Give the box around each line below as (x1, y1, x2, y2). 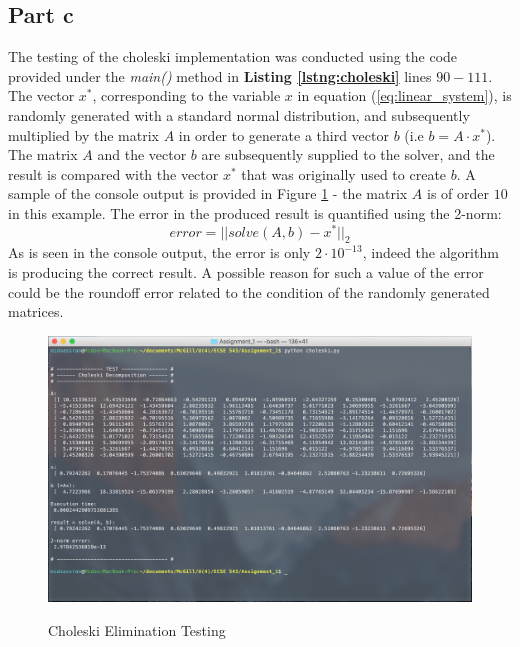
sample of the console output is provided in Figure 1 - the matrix (8, 183, 408, 204)
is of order (426, 183, 489, 204)
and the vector (97, 144, 187, 165)
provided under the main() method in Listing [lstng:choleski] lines (8, 65, 432, 86)
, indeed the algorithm (362, 242, 499, 263)
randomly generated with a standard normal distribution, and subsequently (8, 104, 470, 125)
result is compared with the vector (8, 163, 219, 184)
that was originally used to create (241, 163, 447, 184)
